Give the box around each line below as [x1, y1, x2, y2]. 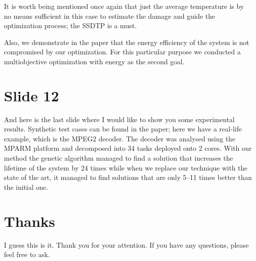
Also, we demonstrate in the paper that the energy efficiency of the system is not [4, 37, 250, 47]
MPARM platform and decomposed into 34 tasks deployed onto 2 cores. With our [4, 143, 252, 153]
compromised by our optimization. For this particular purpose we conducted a [4, 46, 241, 57]
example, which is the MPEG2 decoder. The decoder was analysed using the [4, 133, 235, 143]
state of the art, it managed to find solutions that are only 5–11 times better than [4, 172, 252, 182]
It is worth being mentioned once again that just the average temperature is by [4, 1, 244, 11]
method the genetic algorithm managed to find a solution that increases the [4, 153, 233, 163]
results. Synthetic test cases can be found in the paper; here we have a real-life [4, 124, 242, 134]
